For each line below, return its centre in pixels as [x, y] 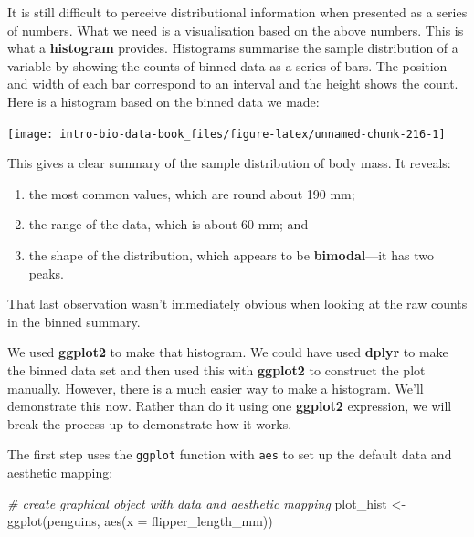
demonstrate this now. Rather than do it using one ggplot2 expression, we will [230, 406]
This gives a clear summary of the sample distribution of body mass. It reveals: [229, 163]
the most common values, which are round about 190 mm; [192, 193]
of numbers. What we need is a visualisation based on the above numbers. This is [236, 30]
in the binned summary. [74, 321]
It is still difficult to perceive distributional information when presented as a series [237, 12]
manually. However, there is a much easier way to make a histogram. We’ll [216, 388]
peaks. [46, 273]
